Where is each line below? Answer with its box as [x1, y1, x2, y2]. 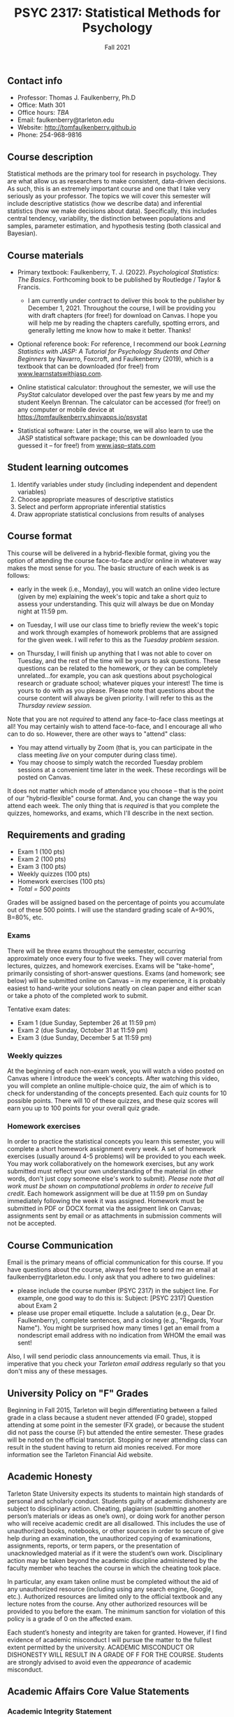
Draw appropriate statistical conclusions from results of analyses [17, 510, 205, 518]
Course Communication [7, 1239, 113, 1251]
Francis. [17, 282, 41, 291]
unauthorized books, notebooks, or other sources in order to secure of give [7, 1527, 224, 1535]
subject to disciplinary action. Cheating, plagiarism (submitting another [7, 1504, 211, 1513]
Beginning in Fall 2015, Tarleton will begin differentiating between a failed [7, 1405, 218, 1414]
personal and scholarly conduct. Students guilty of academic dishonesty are [7, 1496, 227, 1505]
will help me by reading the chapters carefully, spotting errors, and [27, 319, 220, 327]
